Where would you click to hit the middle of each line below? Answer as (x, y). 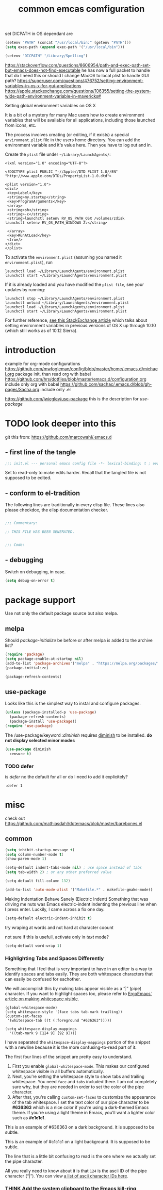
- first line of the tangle (41, 452)
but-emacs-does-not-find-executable (43, 70)
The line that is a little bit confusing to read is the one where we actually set (81, 1156)
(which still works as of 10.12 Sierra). (41, 331)
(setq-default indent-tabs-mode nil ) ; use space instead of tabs (73, 868)
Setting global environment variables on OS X (50, 105)
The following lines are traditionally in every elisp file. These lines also (75, 505)
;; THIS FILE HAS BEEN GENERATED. (40, 532)
